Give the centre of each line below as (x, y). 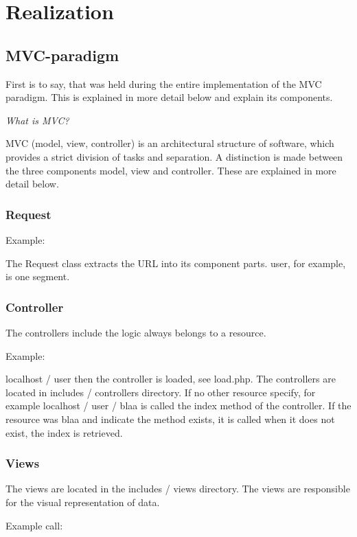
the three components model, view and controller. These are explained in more (171, 170)
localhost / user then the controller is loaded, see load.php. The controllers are (171, 379)
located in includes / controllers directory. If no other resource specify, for (161, 392)
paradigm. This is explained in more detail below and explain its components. (169, 97)
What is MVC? (37, 120)
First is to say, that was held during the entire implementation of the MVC (164, 83)
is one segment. (38, 276)
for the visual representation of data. (83, 502)
